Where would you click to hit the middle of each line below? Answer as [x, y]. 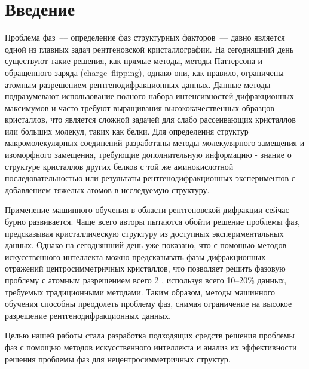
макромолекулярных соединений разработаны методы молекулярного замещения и [155, 143]
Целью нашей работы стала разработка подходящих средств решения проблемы [150, 335]
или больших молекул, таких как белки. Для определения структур [127, 131]
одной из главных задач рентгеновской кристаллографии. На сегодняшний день [149, 49]
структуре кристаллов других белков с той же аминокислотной [119, 166]
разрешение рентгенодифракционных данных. [88, 315]
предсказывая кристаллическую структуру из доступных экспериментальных [144, 233]
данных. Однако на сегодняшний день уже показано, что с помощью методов [146, 245]
